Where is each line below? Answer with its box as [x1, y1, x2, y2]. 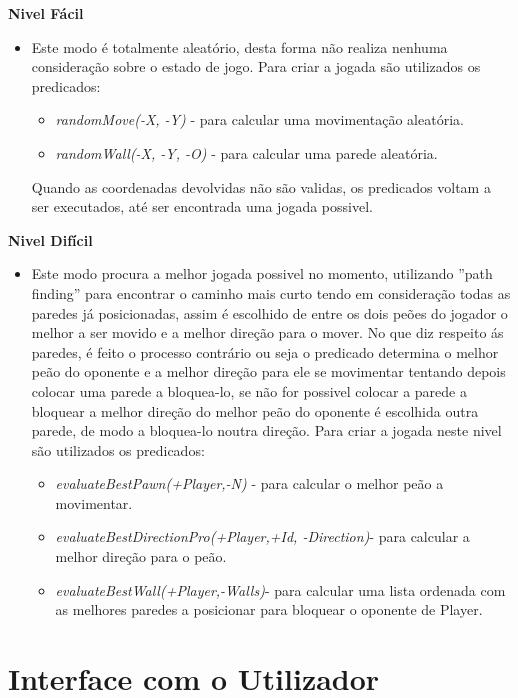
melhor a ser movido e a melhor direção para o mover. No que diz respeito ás [31, 322, 504, 343]
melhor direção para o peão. [55, 546, 227, 567]
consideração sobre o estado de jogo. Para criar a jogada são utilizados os [31, 56, 481, 77]
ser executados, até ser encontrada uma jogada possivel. [31, 196, 373, 217]
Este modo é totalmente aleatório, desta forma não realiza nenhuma [31, 36, 448, 57]
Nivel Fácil [8, 3, 84, 23]
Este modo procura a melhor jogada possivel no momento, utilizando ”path [31, 263, 493, 284]
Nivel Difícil [8, 229, 93, 250]
